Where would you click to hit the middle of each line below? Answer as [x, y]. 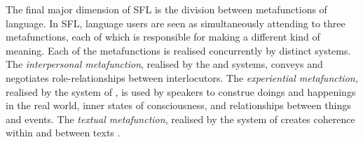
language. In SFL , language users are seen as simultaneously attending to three [176, 23]
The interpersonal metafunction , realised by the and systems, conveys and [164, 64]
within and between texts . [63, 133]
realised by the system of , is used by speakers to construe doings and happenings [181, 91]
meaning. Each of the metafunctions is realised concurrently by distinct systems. [178, 50]
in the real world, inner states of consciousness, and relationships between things [178, 105]
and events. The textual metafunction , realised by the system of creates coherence [180, 119]
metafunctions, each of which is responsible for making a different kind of [163, 37]
